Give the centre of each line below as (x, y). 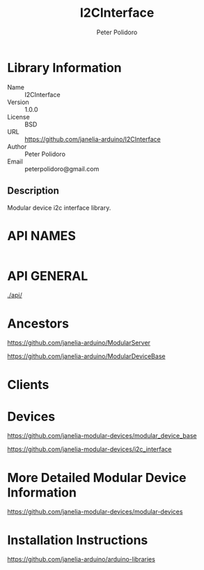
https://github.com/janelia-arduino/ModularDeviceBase (86, 356)
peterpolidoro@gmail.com (62, 168)
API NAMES (42, 236)
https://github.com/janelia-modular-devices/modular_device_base (102, 436)
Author (17, 146)
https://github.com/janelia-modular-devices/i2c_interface (89, 449)
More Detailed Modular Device (97, 477)
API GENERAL (48, 276)
